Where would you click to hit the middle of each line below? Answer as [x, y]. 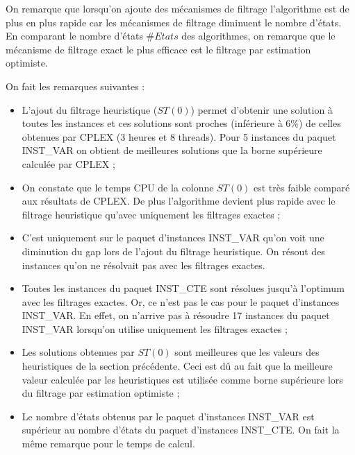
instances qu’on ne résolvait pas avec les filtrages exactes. [143, 265]
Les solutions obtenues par [78, 352]
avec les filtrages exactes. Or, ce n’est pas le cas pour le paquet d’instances [181, 301]
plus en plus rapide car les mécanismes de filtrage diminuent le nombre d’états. [174, 22]
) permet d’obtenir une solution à [262, 109]
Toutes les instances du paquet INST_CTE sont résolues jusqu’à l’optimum [183, 288]
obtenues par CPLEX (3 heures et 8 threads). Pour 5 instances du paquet [179, 136]
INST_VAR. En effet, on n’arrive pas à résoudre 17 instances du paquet [176, 315]
